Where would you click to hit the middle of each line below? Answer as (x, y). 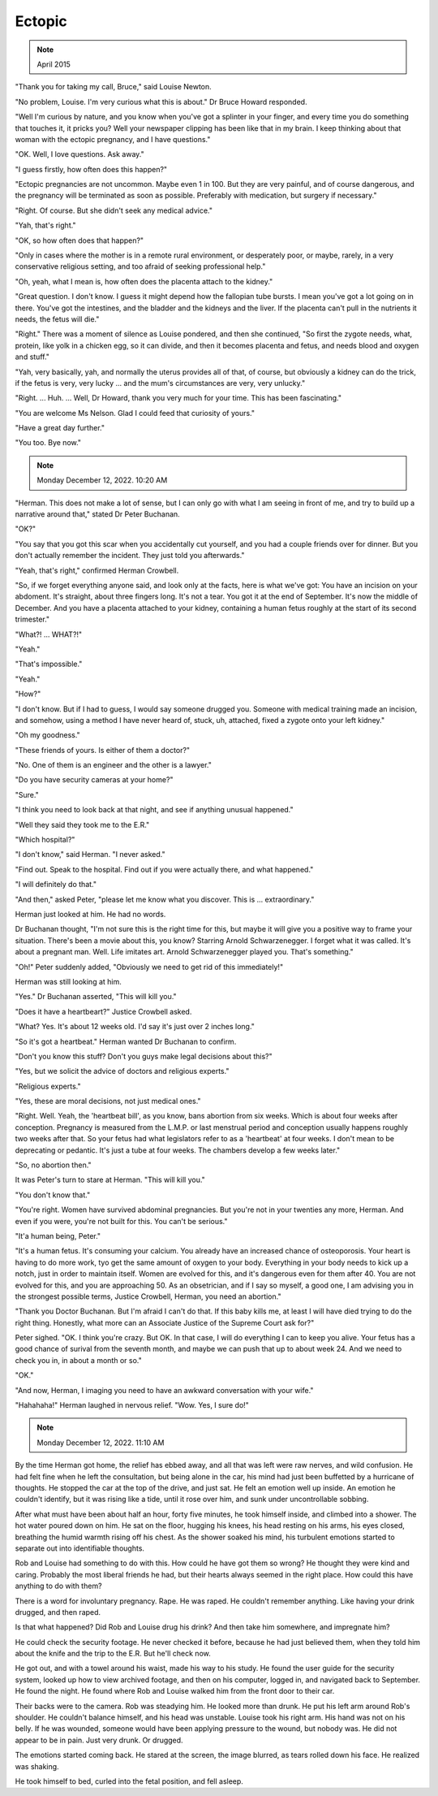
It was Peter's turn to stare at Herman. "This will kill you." (110, 1180)
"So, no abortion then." (54, 1165)
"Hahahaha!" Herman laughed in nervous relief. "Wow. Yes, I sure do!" (132, 1405)
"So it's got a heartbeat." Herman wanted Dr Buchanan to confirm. (126, 1041)
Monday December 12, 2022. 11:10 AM (101, 1443)
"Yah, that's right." (45, 225)
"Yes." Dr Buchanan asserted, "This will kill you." (96, 997)
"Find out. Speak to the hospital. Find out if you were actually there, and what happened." (164, 869)
